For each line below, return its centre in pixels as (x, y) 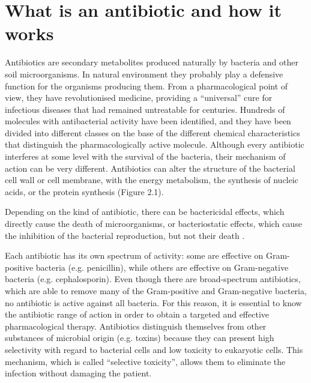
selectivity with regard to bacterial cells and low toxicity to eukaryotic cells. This (154, 349)
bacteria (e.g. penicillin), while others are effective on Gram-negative (162, 267)
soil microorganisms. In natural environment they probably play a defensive (144, 74)
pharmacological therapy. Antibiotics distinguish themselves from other (136, 326)
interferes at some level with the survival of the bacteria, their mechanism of (145, 156)
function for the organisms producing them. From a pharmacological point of (146, 86)
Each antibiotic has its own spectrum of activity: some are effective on (134, 255)
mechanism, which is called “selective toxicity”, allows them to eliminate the (145, 361)
